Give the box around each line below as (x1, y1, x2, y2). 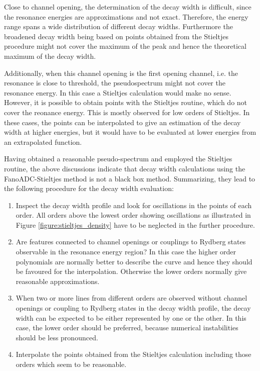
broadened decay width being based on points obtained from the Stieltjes (4, 31, 228, 41)
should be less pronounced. (16, 332, 98, 342)
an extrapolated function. (4, 136, 82, 147)
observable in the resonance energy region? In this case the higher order (16, 246, 236, 257)
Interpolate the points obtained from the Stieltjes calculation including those (16, 349, 251, 359)
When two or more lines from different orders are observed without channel (16, 293, 247, 303)
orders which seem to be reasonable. (16, 359, 127, 369)
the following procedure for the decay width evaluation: (4, 183, 174, 194)
